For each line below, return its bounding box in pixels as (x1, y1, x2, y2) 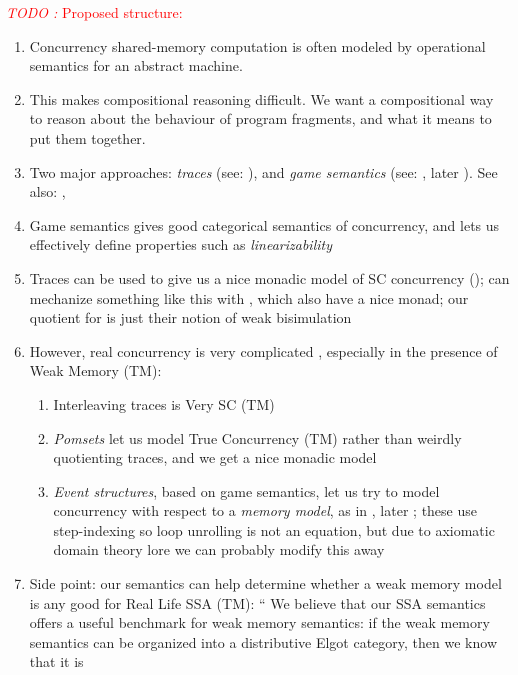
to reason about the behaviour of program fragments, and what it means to (29, 108, 492, 129)
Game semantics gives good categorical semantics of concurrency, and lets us (29, 214, 500, 235)
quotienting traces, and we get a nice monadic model (53, 447, 377, 468)
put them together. (29, 127, 146, 148)
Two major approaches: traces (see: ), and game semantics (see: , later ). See (29, 161, 498, 182)
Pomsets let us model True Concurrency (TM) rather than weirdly (53, 427, 462, 448)
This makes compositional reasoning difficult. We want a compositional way (29, 88, 494, 109)
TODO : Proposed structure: (6, 2, 183, 22)
